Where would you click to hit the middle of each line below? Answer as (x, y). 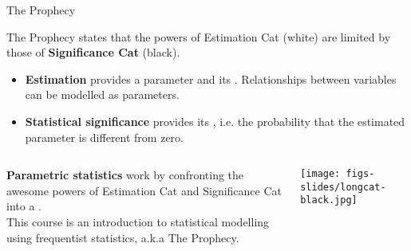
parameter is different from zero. (104, 137)
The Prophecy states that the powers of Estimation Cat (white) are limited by (199, 36)
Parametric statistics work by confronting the (125, 175)
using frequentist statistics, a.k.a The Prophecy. (123, 237)
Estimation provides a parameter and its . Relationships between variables (211, 78)
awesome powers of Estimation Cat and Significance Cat (144, 190)
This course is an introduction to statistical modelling (138, 221)
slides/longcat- (343, 187)
